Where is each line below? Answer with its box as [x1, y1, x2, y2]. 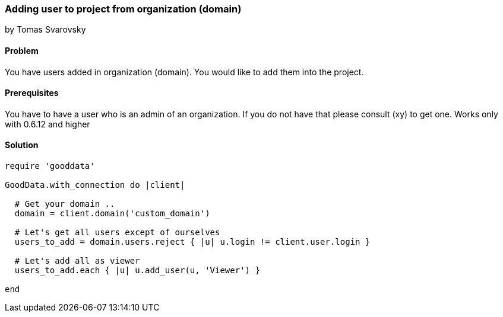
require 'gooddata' [5, 161, 95, 171]
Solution [5, 140, 39, 151]
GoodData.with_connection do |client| [5, 180, 185, 190]
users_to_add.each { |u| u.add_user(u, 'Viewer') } [14, 265, 260, 276]
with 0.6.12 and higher [5, 119, 90, 129]
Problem [5, 45, 39, 56]
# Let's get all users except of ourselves [14, 228, 220, 238]
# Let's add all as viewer [14, 256, 140, 266]
